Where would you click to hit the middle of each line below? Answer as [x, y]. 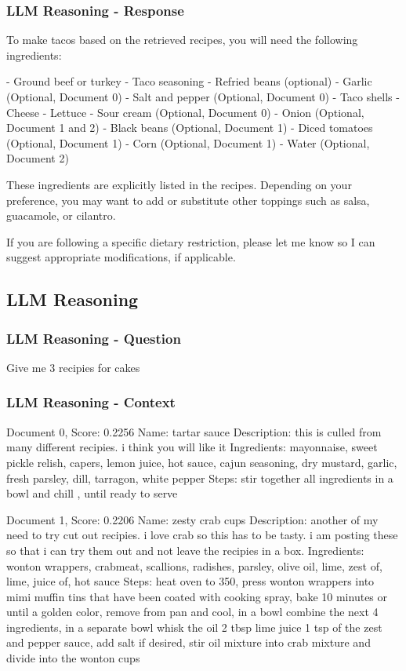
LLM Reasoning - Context [91, 402]
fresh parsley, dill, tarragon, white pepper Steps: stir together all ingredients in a [200, 478]
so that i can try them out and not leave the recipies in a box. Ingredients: [185, 550]
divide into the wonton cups [73, 658]
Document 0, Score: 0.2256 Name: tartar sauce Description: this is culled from [194, 431]
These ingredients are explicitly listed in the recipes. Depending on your [179, 184]
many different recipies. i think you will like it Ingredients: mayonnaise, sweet [192, 447]
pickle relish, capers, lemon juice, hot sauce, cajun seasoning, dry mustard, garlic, [202, 462]
